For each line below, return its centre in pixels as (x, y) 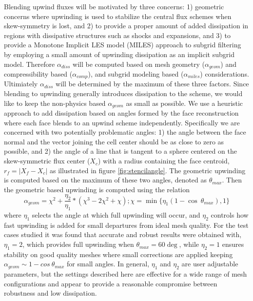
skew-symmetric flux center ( (47, 161)
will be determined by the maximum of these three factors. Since (152, 84)
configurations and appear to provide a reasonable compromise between (111, 283)
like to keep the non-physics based (55, 103)
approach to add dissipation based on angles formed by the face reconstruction (121, 113)
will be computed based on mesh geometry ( (139, 64)
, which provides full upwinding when (78, 244)
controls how (230, 215)
